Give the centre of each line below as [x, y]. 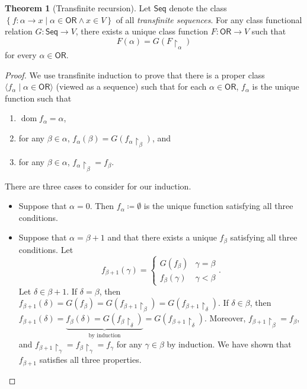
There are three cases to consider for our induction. [98, 186]
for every [21, 55]
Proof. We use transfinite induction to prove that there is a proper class [135, 75]
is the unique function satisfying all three [218, 206]
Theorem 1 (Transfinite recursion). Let [78, 8]
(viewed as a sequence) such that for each [131, 86]
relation [19, 31]
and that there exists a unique [162, 237]
